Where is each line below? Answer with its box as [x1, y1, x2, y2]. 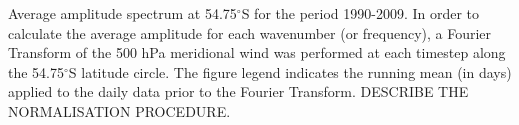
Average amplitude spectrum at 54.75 [8, 3, 237, 23]
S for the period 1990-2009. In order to [241, 3, 480, 23]
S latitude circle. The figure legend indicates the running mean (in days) [68, 61, 512, 82]
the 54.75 [8, 61, 64, 82]
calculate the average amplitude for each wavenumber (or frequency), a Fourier [8, 22, 492, 43]
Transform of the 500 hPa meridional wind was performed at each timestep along [8, 42, 506, 63]
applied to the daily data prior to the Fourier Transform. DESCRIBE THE [8, 81, 469, 102]
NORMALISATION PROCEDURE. [8, 100, 231, 121]
